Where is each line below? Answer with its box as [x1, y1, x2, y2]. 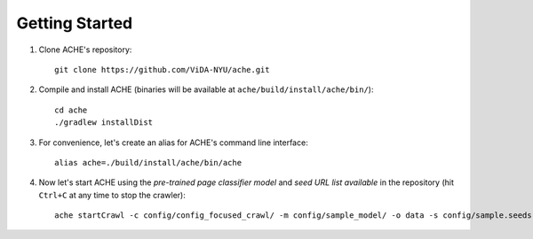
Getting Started [16, 13, 133, 33]
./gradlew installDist [54, 118, 154, 127]
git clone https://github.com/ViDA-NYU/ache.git [54, 65, 270, 74]
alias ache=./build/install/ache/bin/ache [54, 158, 243, 167]
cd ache [54, 104, 88, 115]
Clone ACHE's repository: [38, 44, 132, 55]
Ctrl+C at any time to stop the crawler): [38, 189, 186, 200]
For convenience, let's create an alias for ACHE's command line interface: [38, 137, 308, 148]
